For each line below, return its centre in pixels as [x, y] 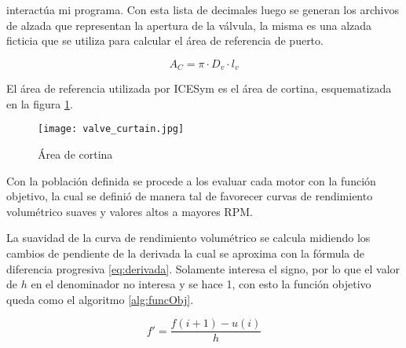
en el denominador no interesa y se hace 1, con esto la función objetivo [201, 284]
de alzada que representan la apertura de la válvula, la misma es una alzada [189, 25]
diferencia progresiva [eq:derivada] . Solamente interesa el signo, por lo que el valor [203, 268]
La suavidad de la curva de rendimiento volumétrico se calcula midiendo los [188, 238]
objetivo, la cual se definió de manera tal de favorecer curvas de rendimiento [190, 196]
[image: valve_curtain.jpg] [111, 129]
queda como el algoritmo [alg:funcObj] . [100, 299]
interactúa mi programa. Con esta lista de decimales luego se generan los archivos [203, 9]
